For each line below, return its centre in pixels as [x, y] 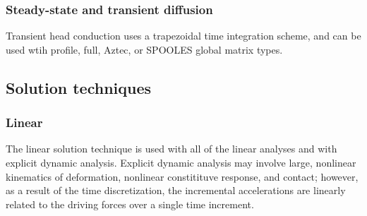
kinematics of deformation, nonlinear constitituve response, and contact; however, [182, 176]
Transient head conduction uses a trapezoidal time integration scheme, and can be [183, 36]
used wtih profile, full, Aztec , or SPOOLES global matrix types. [144, 49]
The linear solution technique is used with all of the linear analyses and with [172, 149]
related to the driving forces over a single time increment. [130, 204]
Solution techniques [79, 87]
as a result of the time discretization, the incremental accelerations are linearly [176, 190]
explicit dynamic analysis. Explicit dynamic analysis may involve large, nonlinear [181, 162]
